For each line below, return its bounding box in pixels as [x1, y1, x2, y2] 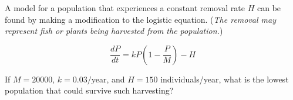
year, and [91, 73, 125, 85]
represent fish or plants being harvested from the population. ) [5, 25, 223, 37]
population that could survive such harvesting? [5, 84, 174, 96]
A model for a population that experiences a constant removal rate [5, 2, 245, 13]
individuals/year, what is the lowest [160, 73, 289, 85]
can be [257, 2, 281, 13]
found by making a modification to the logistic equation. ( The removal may [5, 13, 277, 25]
